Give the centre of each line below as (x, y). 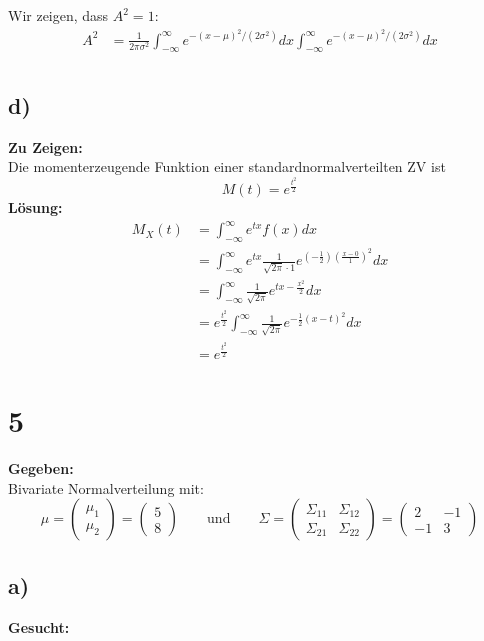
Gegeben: (41, 468)
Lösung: (35, 207)
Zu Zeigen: (45, 146)
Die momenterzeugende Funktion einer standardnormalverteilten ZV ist (227, 166)
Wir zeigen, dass (58, 15)
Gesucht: (39, 626)
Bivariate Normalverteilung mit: (106, 487)
